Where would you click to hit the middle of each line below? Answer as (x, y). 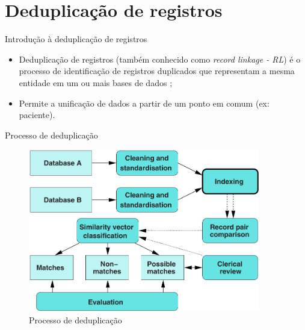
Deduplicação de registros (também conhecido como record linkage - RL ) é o (160, 59)
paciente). (37, 115)
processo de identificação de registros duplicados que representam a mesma (157, 71)
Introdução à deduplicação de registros (76, 39)
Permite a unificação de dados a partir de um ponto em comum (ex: (144, 103)
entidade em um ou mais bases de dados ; (96, 82)
